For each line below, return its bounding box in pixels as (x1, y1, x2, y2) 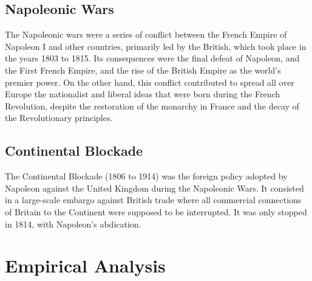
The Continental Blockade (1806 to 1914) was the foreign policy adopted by (5, 170, 288, 182)
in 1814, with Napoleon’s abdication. (5, 217, 141, 230)
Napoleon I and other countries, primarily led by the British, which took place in (5, 40, 307, 52)
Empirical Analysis (5, 253, 166, 278)
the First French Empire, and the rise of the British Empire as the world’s (5, 63, 281, 76)
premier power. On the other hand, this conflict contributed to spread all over (5, 75, 294, 88)
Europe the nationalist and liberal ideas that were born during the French (5, 88, 280, 100)
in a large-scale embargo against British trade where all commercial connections (5, 193, 302, 206)
